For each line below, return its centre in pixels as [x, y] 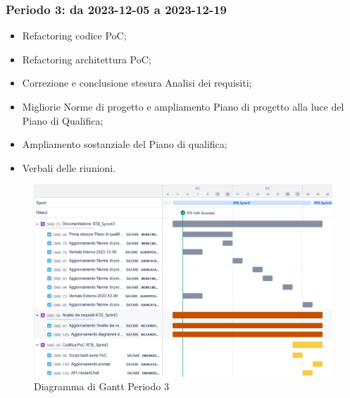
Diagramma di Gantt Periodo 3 [101, 386]
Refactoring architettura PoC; [87, 59]
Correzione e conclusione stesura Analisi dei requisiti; [137, 83]
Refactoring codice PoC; [74, 36]
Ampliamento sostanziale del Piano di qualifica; [125, 144]
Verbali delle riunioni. [69, 167]
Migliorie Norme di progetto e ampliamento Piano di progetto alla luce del [183, 106]
